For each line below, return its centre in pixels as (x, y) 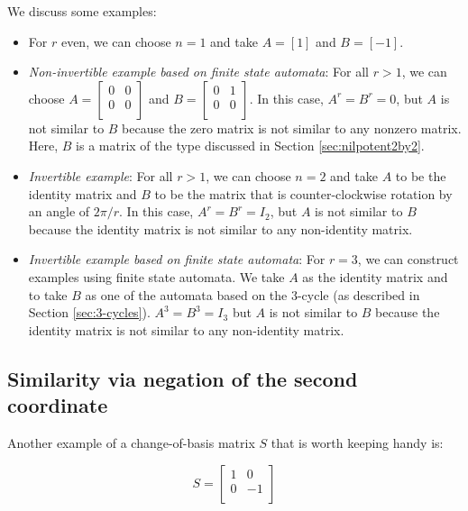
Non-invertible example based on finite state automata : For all (198, 72)
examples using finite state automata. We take (156, 276)
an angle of (59, 211)
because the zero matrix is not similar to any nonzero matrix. (292, 128)
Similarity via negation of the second (183, 378)
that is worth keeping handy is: (357, 442)
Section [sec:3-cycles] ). (89, 312)
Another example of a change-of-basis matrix (131, 442)
